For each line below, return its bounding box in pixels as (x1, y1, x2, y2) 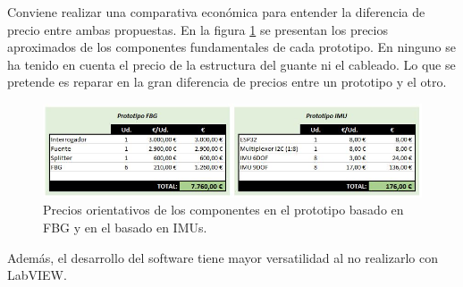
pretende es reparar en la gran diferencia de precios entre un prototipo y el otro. (7, 72, 447, 91)
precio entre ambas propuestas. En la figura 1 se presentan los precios (7, 20, 388, 38)
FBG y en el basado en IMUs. (43, 217, 207, 236)
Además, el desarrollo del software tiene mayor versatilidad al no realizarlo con (7, 248, 438, 266)
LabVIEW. (7, 266, 67, 284)
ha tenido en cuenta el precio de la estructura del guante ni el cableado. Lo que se (7, 55, 456, 73)
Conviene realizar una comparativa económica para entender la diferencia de (7, 3, 425, 21)
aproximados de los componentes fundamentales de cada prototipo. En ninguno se (7, 38, 456, 56)
